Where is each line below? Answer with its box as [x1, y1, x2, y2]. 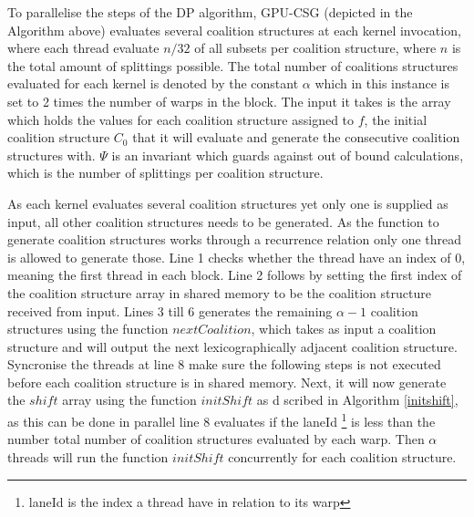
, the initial [364, 109, 428, 129]
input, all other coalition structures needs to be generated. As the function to [7, 212, 439, 231]
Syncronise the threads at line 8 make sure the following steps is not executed [7, 355, 441, 374]
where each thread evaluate [7, 38, 160, 57]
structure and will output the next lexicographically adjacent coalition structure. [7, 336, 458, 356]
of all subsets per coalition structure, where [194, 38, 437, 57]
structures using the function [7, 319, 169, 338]
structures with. [7, 145, 96, 164]
